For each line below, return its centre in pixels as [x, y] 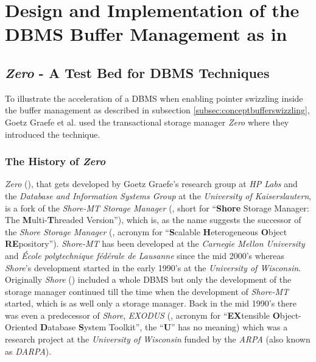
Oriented [21, 327]
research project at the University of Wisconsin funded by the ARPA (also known [158, 339]
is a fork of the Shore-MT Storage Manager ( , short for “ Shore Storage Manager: [157, 208]
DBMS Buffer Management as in [146, 34]
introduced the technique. [53, 134]
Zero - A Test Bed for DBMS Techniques [137, 72]
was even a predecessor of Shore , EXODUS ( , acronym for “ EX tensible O [142, 315]
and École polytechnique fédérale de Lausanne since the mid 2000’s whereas [145, 255]
